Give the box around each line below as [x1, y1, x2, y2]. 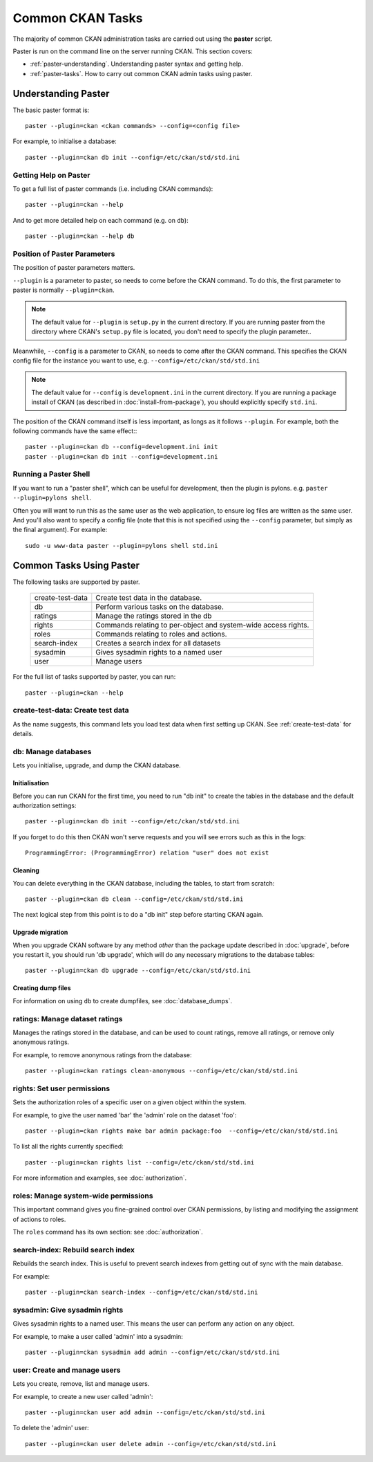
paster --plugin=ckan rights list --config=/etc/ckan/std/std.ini [25, 1158, 255, 1166]
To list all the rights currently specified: [12, 1142, 124, 1151]
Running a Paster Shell [12, 469, 90, 479]
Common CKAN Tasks [12, 10, 143, 26]
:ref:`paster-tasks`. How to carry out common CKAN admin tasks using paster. [30, 69, 253, 77]
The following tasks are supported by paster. [12, 578, 140, 586]
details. [12, 730, 34, 738]
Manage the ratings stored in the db [95, 611, 212, 621]
